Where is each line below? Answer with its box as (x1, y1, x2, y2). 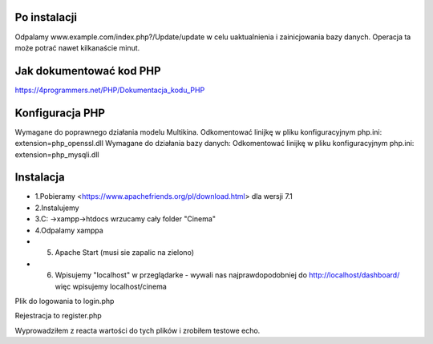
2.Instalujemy (34, 203, 79, 212)
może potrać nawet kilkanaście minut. (14, 42, 140, 52)
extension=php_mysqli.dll (14, 149, 99, 160)
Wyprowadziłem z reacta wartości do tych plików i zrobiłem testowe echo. (14, 326, 261, 335)
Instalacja (14, 171, 65, 184)
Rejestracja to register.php (14, 311, 102, 321)
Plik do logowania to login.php (14, 296, 115, 306)
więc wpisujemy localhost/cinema (55, 281, 168, 291)
